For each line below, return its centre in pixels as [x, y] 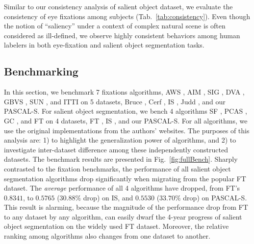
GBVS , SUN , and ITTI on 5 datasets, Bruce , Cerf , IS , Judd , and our [115, 101]
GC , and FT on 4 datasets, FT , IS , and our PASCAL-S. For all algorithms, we [126, 120]
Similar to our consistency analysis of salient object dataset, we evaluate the [118, 6]
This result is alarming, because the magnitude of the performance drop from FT [126, 207]
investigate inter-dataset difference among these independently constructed [116, 149]
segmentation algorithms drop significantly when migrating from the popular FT [125, 178]
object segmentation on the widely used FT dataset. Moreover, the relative [116, 226]
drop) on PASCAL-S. [215, 197]
